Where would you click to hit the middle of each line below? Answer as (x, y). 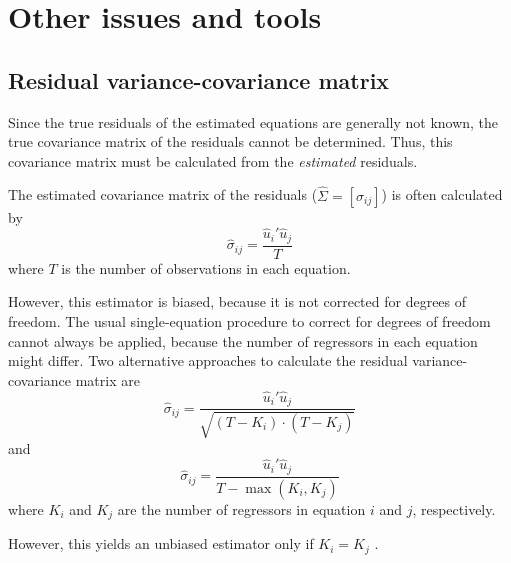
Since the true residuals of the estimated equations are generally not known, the (253, 121)
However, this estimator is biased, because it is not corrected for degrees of (237, 301)
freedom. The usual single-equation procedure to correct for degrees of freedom (249, 321)
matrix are (107, 379)
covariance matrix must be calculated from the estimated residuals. (213, 160)
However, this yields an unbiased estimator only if (161, 543)
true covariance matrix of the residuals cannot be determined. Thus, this (230, 141)
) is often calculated (442, 194)
